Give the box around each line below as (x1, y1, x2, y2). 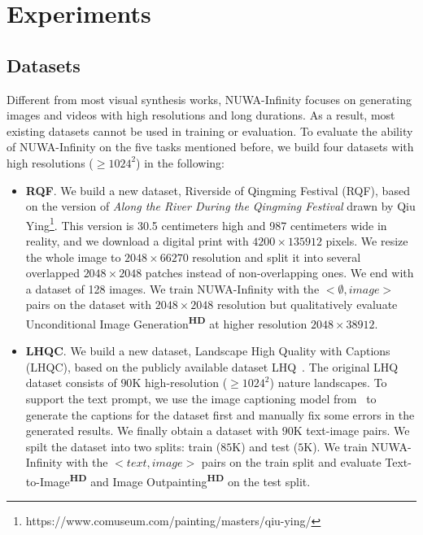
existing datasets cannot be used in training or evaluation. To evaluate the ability (7, 122, 413, 139)
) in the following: (136, 154, 225, 171)
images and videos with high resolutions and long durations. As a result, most (7, 107, 395, 124)
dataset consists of (25, 374, 117, 391)
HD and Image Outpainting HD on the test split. (69, 470, 311, 489)
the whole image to (25, 248, 121, 265)
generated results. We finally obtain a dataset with (25, 422, 279, 439)
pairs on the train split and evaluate (201, 454, 382, 471)
